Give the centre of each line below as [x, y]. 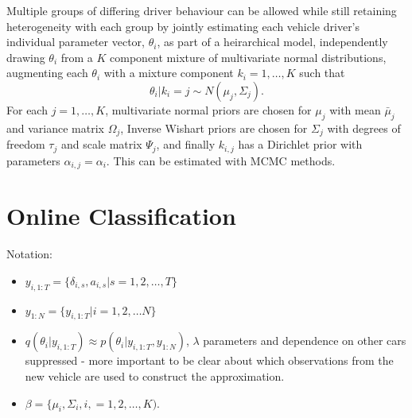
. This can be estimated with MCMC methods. [221, 160]
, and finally [186, 144]
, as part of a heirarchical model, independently [272, 42]
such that [322, 73]
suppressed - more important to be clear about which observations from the [209, 360]
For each [27, 109]
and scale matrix [101, 144]
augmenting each [47, 73]
